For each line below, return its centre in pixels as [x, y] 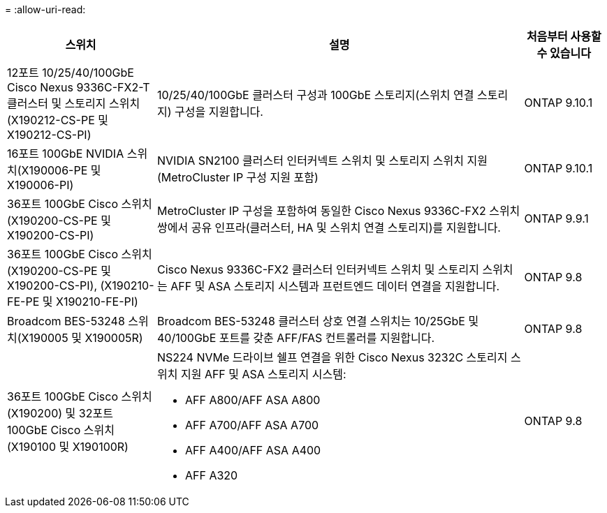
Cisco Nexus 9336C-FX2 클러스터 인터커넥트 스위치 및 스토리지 [318, 269]
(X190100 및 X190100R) [68, 447]
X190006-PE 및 [61, 170]
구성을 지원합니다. [219, 112]
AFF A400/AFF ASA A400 [253, 450]
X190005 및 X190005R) [82, 338]
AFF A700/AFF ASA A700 [252, 425]
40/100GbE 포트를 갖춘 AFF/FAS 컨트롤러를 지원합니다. [296, 338]
